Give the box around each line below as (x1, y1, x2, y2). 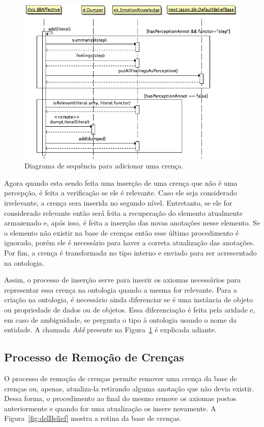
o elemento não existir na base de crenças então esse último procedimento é (4, 227, 239, 238)
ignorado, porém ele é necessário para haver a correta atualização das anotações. (4, 237, 255, 248)
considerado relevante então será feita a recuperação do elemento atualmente (4, 207, 243, 218)
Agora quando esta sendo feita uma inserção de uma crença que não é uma (4, 177, 238, 188)
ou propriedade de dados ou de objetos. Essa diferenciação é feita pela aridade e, (4, 304, 255, 315)
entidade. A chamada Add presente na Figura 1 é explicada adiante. (4, 324, 217, 335)
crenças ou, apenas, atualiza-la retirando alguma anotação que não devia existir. (4, 383, 254, 393)
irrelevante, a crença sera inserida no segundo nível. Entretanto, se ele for (4, 197, 232, 208)
